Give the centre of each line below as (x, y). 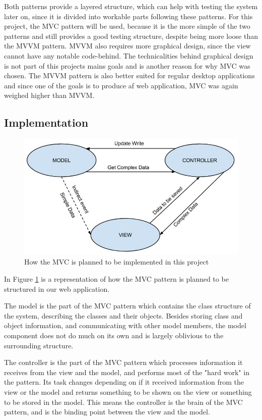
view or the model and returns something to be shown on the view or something (128, 392)
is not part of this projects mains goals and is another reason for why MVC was (127, 65)
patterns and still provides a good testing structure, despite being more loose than (131, 36)
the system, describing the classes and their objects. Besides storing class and (123, 315)
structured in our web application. (57, 288)
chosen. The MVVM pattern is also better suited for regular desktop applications (129, 75)
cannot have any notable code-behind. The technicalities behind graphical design (129, 55)
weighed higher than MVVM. (49, 95)
